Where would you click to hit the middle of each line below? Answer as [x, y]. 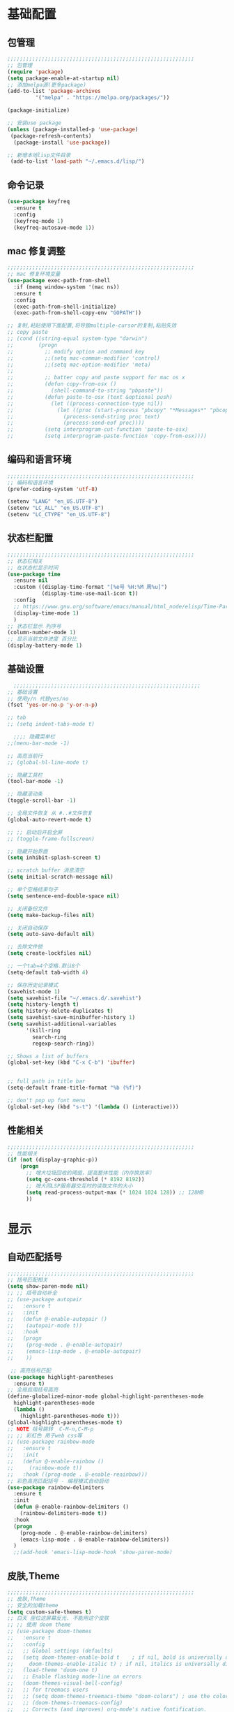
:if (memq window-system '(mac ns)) [67, 287]
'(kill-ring [43, 1030]
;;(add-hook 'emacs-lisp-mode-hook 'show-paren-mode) [93, 1552]
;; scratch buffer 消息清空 [46, 870]
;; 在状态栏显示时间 [33, 568]
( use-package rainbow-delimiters [56, 1487]
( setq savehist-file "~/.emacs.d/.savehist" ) [74, 998]
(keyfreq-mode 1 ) [39, 221]
